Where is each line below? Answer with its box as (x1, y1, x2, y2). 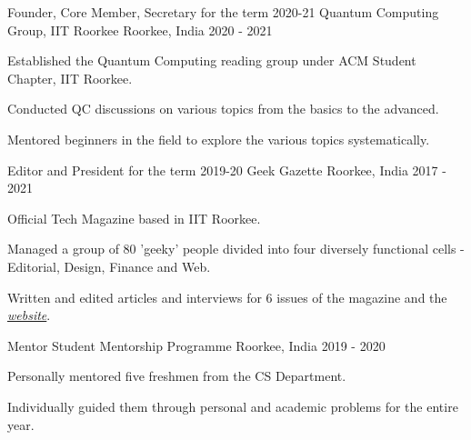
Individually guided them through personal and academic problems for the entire (7, 396, 458, 415)
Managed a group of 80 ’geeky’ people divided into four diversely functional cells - (7, 239, 465, 258)
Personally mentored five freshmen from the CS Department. (7, 366, 346, 385)
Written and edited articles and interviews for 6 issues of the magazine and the (7, 287, 447, 306)
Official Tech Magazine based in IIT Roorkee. (7, 208, 261, 227)
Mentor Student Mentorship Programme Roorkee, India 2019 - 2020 (7, 335, 386, 355)
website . (7, 305, 51, 325)
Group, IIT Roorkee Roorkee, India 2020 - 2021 (7, 20, 273, 39)
